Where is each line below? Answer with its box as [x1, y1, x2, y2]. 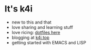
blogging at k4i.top [11, 35, 50, 40]
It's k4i [4, 3, 33, 14]
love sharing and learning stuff [11, 24, 73, 30]
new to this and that [11, 19, 52, 25]
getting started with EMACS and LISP [11, 39, 86, 45]
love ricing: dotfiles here [11, 29, 60, 35]
